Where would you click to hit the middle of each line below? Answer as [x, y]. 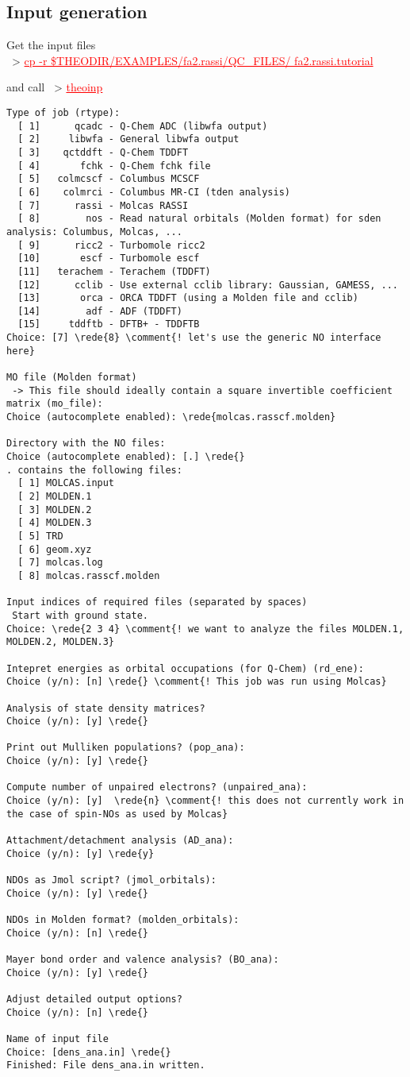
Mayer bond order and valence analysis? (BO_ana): [143, 959]
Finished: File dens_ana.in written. [106, 1065]
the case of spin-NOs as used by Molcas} [117, 814]
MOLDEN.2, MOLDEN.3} [61, 642]
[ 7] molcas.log [60, 563]
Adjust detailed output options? [94, 999]
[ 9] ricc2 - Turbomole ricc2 [111, 245]
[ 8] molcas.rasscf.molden [89, 575]
